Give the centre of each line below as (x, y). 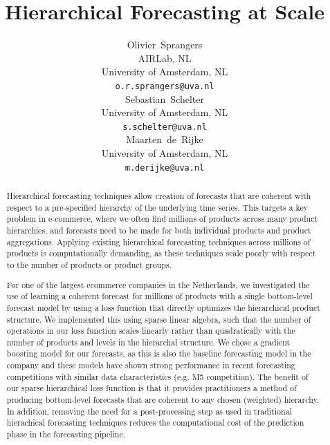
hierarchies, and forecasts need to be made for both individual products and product (159, 230)
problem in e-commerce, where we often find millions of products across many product (162, 219)
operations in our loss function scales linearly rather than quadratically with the (151, 331)
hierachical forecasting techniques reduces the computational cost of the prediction (155, 423)
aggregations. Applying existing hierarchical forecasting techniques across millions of (158, 242)
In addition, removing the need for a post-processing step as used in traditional (149, 411)
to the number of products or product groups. (89, 264)
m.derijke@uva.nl (165, 168)
